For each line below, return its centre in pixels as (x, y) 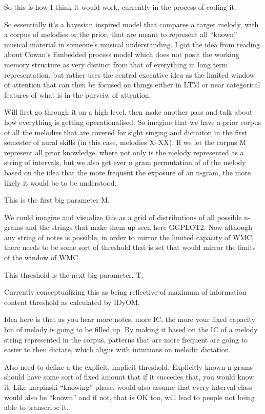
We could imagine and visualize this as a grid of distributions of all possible (123, 217)
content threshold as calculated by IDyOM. (72, 302)
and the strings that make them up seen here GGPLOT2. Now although (139, 227)
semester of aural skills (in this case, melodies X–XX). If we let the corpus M (125, 142)
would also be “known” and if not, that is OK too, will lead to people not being (129, 397)
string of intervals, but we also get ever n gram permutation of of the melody (125, 162)
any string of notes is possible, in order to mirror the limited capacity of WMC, (129, 237)
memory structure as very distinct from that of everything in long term (116, 64)
